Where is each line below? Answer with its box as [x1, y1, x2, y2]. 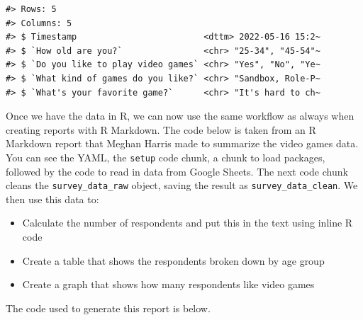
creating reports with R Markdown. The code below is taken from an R [6, 122, 316, 137]
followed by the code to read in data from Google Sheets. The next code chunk [6, 164, 348, 178]
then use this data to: [6, 191, 99, 206]
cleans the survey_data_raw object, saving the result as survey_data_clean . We [6, 178, 358, 193]
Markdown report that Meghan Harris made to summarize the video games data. [6, 136, 359, 151]
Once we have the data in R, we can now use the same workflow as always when [6, 108, 354, 123]
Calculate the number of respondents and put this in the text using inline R [22, 215, 353, 230]
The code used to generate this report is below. [6, 300, 211, 315]
